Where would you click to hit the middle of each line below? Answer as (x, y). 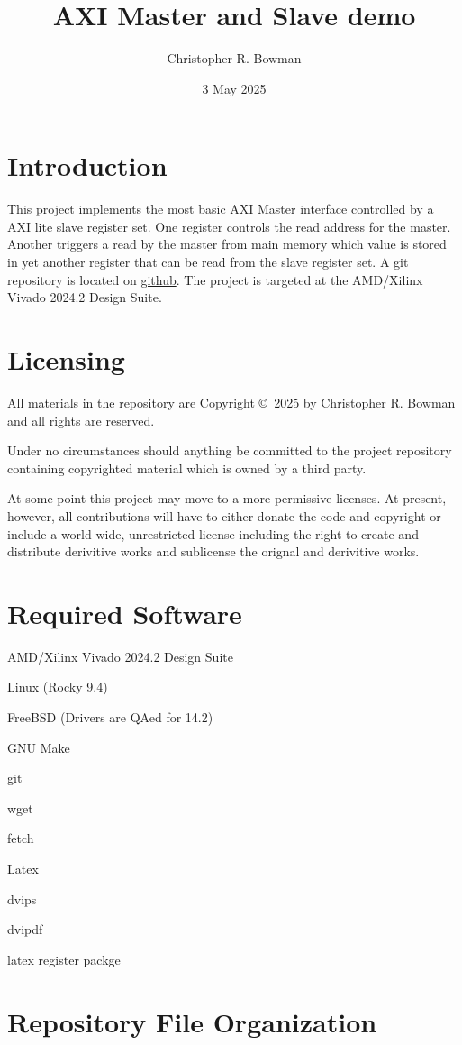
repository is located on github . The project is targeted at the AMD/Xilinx (215, 279)
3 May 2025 (234, 88)
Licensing (66, 359)
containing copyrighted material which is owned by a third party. (187, 467)
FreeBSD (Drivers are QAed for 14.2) (110, 717)
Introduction (87, 165)
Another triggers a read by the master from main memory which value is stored (227, 244)
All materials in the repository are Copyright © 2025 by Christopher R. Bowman (231, 402)
